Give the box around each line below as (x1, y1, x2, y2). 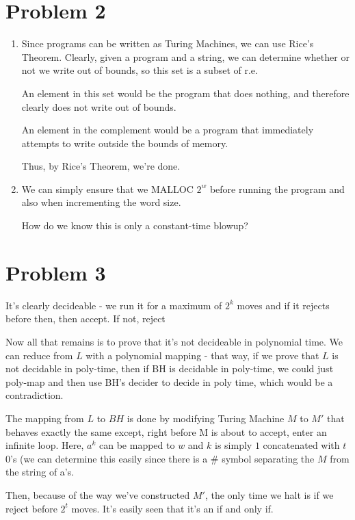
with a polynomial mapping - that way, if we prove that (86, 348, 319, 362)
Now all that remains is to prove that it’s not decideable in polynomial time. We (5, 334, 343, 348)
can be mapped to (99, 438, 175, 452)
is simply (215, 438, 252, 452)
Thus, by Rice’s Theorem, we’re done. (21, 159, 181, 173)
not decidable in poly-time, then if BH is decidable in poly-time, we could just (5, 361, 334, 376)
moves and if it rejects (237, 298, 330, 312)
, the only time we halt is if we (205, 487, 334, 502)
